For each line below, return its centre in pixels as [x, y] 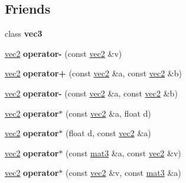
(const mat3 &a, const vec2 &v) [123, 152]
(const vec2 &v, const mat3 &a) [123, 173]
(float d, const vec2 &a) [108, 133]
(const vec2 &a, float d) [108, 113]
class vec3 [24, 33]
